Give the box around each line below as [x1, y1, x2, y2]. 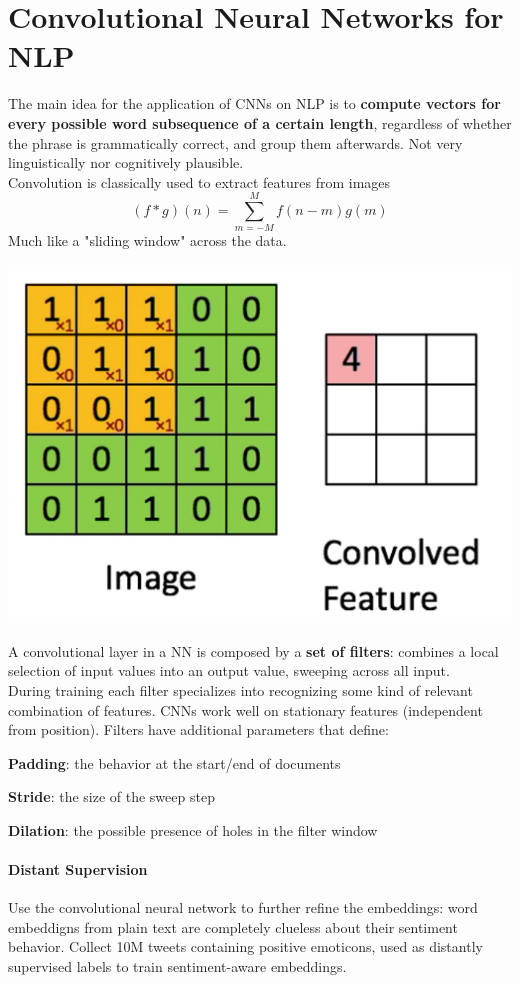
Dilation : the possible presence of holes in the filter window [8, 819, 378, 840]
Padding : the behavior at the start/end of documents [8, 752, 341, 773]
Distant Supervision [8, 859, 148, 880]
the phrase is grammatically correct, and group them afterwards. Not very [8, 132, 463, 153]
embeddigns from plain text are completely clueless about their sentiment [8, 916, 458, 937]
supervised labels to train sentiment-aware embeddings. [8, 956, 347, 977]
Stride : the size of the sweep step [8, 786, 215, 807]
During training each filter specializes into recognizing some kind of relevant [8, 679, 473, 700]
